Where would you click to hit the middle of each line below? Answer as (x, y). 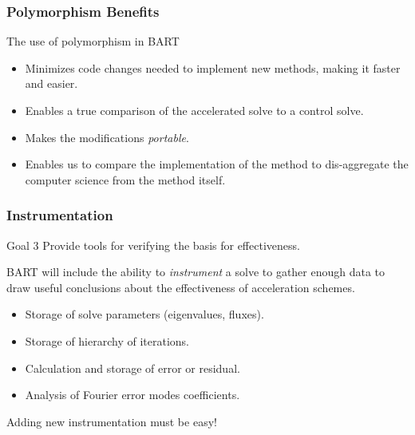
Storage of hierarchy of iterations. (107, 340)
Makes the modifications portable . (107, 137)
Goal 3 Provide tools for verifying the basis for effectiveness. (153, 245)
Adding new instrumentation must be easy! (112, 421)
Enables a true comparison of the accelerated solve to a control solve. (194, 110)
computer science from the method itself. (125, 179)
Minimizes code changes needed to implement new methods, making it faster (213, 67)
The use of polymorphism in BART (93, 41)
